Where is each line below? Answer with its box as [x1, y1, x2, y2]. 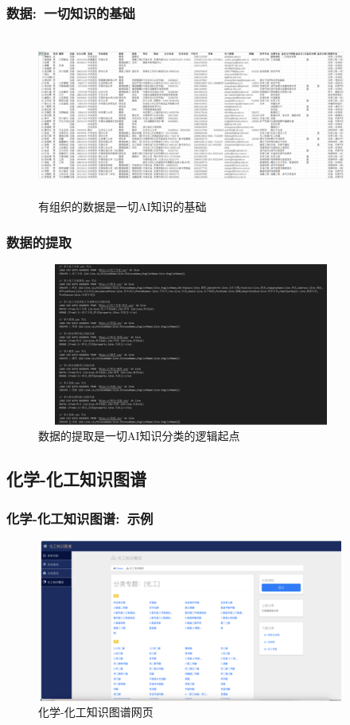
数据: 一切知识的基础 [6, 2, 135, 22]
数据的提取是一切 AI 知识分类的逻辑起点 [38, 427, 240, 444]
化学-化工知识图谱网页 [38, 704, 154, 720]
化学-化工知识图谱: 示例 [6, 508, 154, 528]
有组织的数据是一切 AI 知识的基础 [38, 198, 207, 215]
